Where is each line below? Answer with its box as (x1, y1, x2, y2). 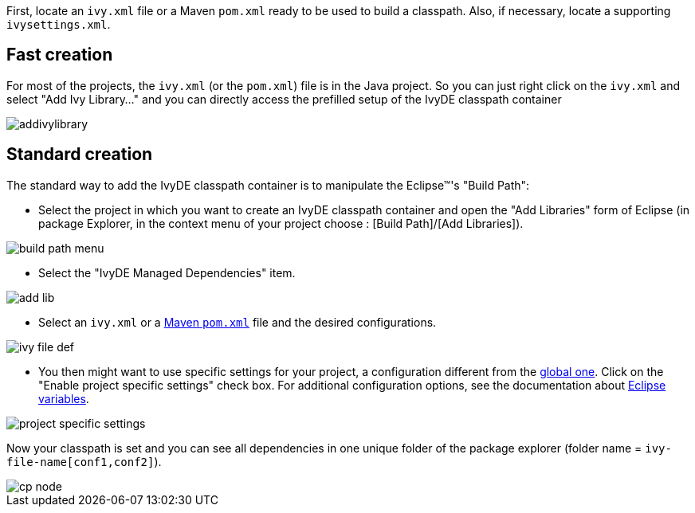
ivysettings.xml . (6, 18, 111, 31)
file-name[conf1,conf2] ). (6, 454, 162, 468)
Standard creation (6, 144, 153, 165)
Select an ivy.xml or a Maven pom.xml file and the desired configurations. (38, 315, 437, 329)
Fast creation (6, 45, 113, 65)
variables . (38, 391, 89, 405)
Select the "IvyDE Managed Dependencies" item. (38, 265, 296, 280)
